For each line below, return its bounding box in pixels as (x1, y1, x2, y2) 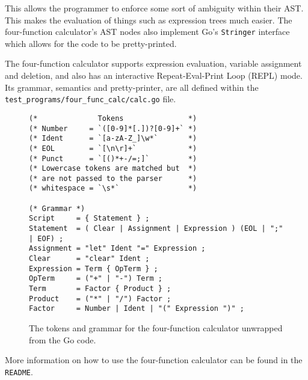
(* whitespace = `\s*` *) (29, 184, 197, 193)
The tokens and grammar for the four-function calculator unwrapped (29, 322, 283, 334)
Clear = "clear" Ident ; (29, 254, 150, 263)
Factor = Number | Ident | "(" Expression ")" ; (29, 304, 244, 313)
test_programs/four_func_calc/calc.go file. (5, 93, 176, 105)
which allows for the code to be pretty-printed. (5, 37, 177, 49)
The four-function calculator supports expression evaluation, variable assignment (5, 57, 302, 70)
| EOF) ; (29, 234, 64, 243)
